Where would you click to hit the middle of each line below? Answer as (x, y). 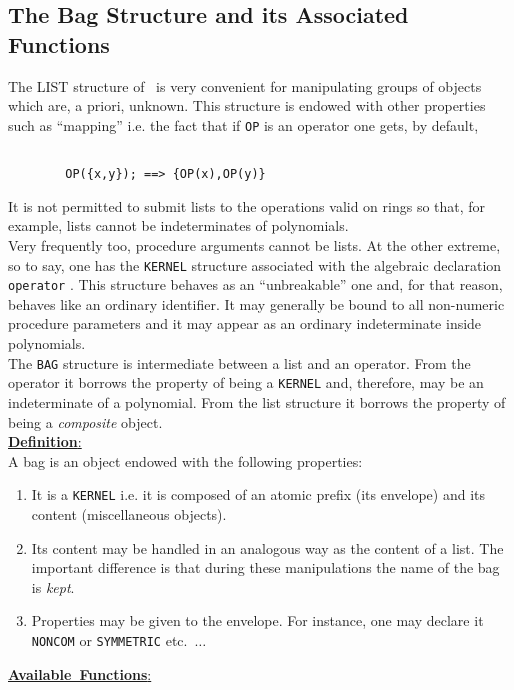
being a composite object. (85, 421)
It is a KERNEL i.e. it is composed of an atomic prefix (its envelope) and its (258, 494)
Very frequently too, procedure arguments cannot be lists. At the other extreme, (254, 244)
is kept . (53, 586)
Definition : (45, 441)
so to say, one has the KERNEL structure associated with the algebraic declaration (255, 264)
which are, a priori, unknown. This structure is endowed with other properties (247, 105)
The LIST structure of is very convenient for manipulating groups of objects (245, 85)
